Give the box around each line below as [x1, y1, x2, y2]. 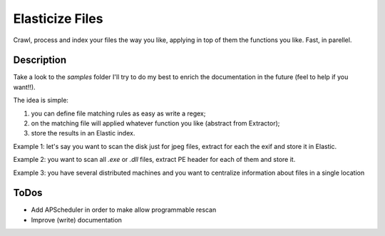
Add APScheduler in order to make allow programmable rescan [31, 205, 217, 214]
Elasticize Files [13, 11, 103, 26]
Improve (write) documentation [31, 215, 123, 224]
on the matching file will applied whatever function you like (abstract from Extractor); [31, 119, 280, 128]
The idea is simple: [13, 96, 69, 105]
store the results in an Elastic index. [31, 129, 135, 138]
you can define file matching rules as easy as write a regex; [31, 109, 206, 118]
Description [13, 54, 67, 66]
